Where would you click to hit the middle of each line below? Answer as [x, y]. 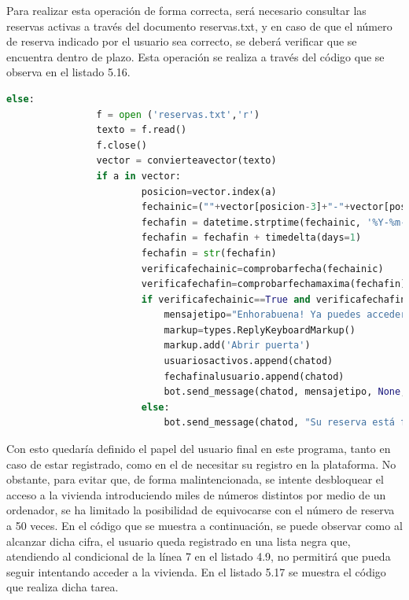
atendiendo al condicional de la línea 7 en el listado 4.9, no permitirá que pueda [199, 556]
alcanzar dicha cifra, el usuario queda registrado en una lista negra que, [179, 541]
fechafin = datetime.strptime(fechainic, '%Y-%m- [274, 222]
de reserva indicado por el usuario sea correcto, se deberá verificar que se [182, 41]
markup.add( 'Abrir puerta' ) [237, 346]
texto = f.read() [142, 130]
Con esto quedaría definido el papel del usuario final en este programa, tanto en [199, 449]
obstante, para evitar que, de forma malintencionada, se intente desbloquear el [195, 479]
